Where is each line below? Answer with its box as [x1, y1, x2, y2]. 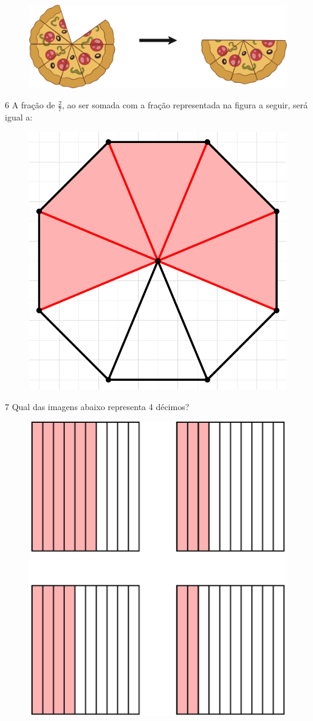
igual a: [5, 111, 33, 124]
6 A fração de [5, 99, 55, 111]
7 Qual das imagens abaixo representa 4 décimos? [5, 400, 190, 413]
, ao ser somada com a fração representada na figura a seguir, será [62, 99, 308, 111]
